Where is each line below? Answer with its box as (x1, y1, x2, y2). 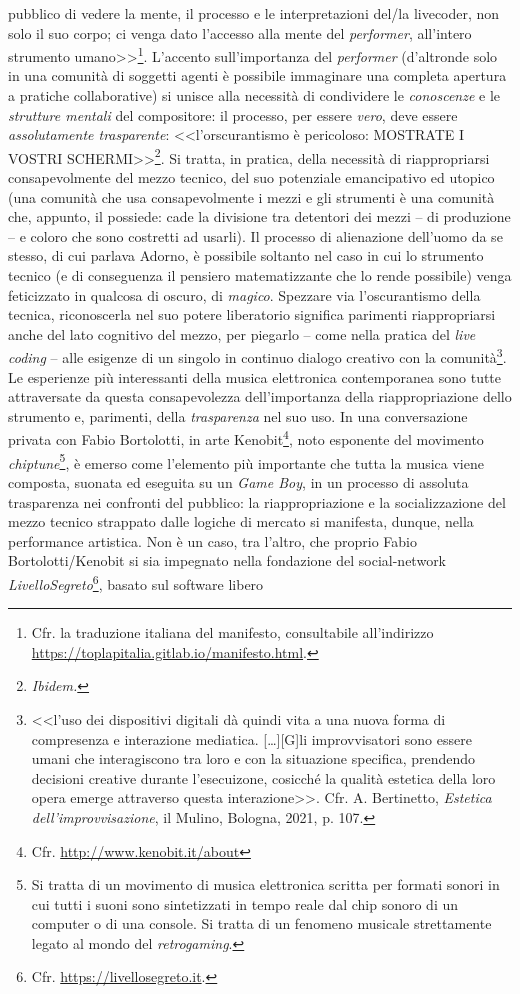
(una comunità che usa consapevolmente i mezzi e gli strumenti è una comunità (8, 186, 495, 207)
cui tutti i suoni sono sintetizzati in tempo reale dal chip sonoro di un (31, 893, 459, 914)
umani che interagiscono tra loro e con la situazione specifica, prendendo (31, 748, 476, 769)
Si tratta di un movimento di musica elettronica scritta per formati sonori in (31, 874, 500, 895)
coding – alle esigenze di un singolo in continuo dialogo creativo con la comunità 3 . (8, 344, 507, 368)
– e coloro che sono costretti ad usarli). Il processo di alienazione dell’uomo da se (8, 225, 503, 246)
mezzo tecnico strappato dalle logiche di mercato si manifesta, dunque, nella (8, 511, 474, 532)
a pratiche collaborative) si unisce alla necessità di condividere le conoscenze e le (8, 85, 501, 106)
